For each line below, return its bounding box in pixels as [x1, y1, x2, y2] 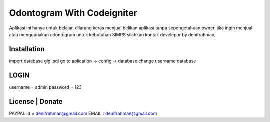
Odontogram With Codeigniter [9, 7, 137, 18]
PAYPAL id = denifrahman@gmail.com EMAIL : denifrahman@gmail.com [9, 110, 157, 116]
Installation [9, 45, 45, 53]
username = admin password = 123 [9, 84, 82, 90]
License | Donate [9, 97, 63, 106]
